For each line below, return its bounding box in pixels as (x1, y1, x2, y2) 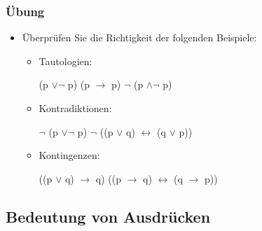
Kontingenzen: (39, 148, 100, 162)
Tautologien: (39, 53, 92, 68)
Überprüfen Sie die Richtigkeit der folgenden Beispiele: (22, 30, 257, 45)
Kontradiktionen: (39, 101, 112, 115)
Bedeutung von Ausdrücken (6, 205, 211, 227)
